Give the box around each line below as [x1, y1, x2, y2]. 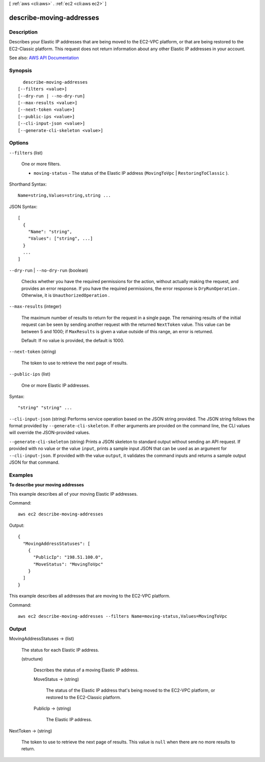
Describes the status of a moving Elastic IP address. [33, 667, 139, 673]
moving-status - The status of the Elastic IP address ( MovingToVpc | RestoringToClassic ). [33, 170, 229, 176]
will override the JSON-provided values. [9, 430, 90, 436]
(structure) [21, 656, 43, 662]
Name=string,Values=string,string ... [18, 192, 111, 198]
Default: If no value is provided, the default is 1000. [21, 337, 125, 343]
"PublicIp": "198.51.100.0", [33, 554, 104, 560]
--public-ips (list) [9, 371, 51, 377]
